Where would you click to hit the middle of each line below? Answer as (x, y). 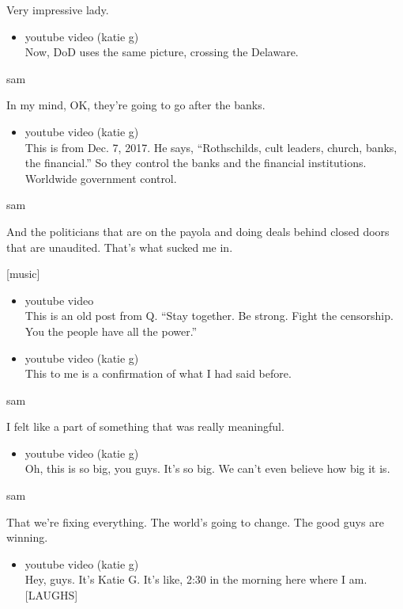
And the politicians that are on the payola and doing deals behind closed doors (198, 231)
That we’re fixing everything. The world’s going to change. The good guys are (195, 521)
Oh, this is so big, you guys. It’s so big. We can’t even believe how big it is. (207, 468)
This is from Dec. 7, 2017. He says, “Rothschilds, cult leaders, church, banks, (211, 147)
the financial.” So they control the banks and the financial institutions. (196, 163)
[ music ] (23, 274)
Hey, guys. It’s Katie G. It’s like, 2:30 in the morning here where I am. (196, 579)
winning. (27, 537)
